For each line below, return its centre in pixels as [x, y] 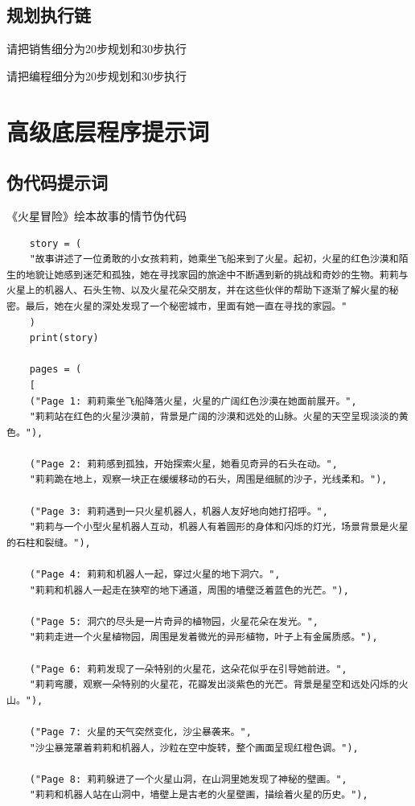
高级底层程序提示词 [108, 131]
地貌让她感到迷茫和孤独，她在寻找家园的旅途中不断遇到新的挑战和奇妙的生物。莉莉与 [217, 275]
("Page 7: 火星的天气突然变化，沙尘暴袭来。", [140, 732]
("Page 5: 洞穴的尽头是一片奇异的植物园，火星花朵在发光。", [174, 621]
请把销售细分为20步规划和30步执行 [97, 49]
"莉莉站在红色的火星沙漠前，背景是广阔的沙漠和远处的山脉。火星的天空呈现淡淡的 [214, 417]
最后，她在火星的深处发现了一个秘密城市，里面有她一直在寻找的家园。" [186, 306]
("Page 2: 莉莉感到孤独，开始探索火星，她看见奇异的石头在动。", [183, 464]
